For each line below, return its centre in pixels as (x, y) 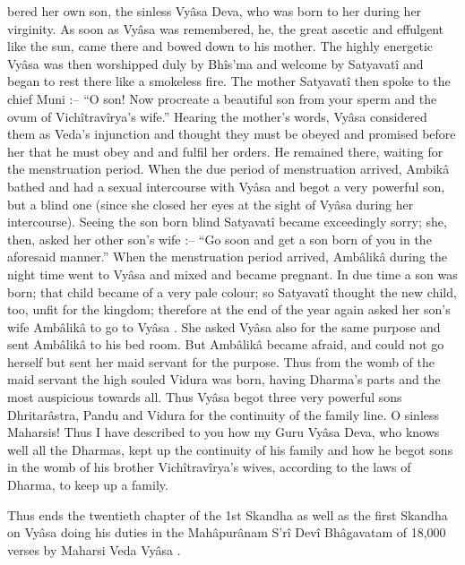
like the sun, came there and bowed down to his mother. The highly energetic (220, 46)
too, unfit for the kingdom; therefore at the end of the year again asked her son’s (229, 309)
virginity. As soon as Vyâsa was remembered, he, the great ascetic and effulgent (226, 28)
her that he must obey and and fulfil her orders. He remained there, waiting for (225, 151)
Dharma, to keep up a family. (88, 485)
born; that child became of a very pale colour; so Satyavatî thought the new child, (232, 291)
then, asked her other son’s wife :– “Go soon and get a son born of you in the (220, 239)
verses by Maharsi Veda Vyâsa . (94, 549)
